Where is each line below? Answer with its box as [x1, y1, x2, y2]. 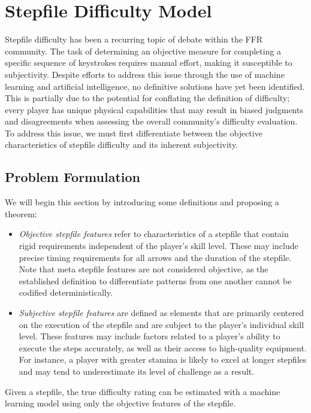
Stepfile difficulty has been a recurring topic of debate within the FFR [5, 33, 263, 45]
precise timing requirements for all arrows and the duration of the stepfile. [19, 251, 292, 263]
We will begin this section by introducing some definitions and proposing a [5, 196, 279, 208]
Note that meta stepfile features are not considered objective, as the [19, 263, 268, 275]
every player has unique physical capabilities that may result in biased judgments [5, 103, 303, 116]
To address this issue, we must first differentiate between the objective [5, 126, 262, 139]
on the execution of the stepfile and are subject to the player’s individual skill [19, 318, 304, 330]
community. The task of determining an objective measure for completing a [5, 44, 282, 57]
